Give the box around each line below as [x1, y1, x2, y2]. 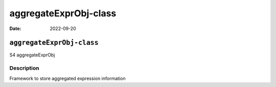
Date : [9, 25, 21, 32]
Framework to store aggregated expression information [9, 75, 126, 81]
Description [9, 65, 39, 72]
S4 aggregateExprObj [9, 52, 55, 58]
